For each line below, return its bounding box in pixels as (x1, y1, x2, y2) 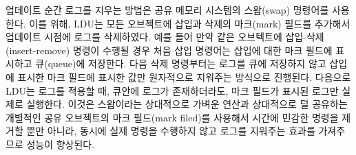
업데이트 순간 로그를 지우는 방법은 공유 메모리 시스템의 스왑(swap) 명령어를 (6, 3, 329, 16)
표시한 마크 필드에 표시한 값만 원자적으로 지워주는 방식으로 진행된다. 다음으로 (17, 69, 351, 84)
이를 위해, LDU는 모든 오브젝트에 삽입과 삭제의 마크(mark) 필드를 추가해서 (29, 16, 350, 30)
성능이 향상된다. (26, 136, 95, 151)
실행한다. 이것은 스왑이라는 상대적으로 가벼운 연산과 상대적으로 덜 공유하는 (26, 97, 348, 111)
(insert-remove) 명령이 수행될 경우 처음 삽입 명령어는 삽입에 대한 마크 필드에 (6, 43, 333, 57)
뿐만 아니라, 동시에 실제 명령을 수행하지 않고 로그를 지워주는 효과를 (26, 123, 315, 138)
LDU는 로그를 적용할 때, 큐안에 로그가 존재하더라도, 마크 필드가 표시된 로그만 (6, 83, 339, 97)
